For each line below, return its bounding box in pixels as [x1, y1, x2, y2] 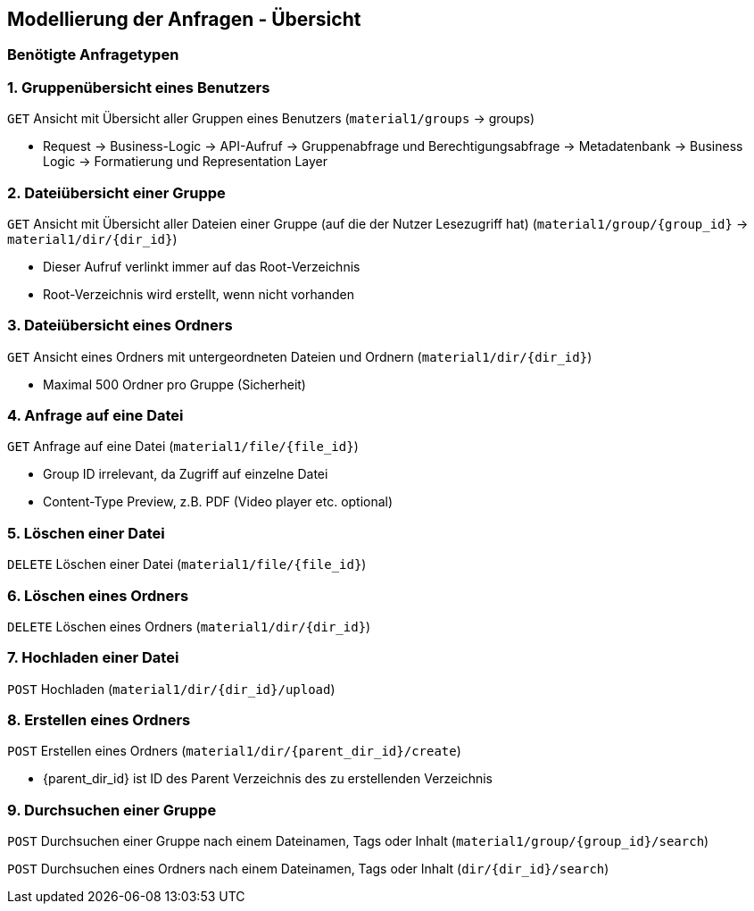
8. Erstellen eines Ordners [7, 711, 191, 730]
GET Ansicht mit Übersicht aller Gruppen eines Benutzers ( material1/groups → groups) [7, 111, 535, 127]
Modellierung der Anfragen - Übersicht [7, 8, 361, 30]
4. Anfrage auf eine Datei [7, 406, 184, 425]
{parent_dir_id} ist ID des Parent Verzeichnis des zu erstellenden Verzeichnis [43, 771, 493, 787]
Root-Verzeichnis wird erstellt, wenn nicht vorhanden [43, 286, 354, 302]
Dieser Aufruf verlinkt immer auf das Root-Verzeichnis [43, 258, 360, 274]
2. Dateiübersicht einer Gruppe [7, 183, 226, 202]
